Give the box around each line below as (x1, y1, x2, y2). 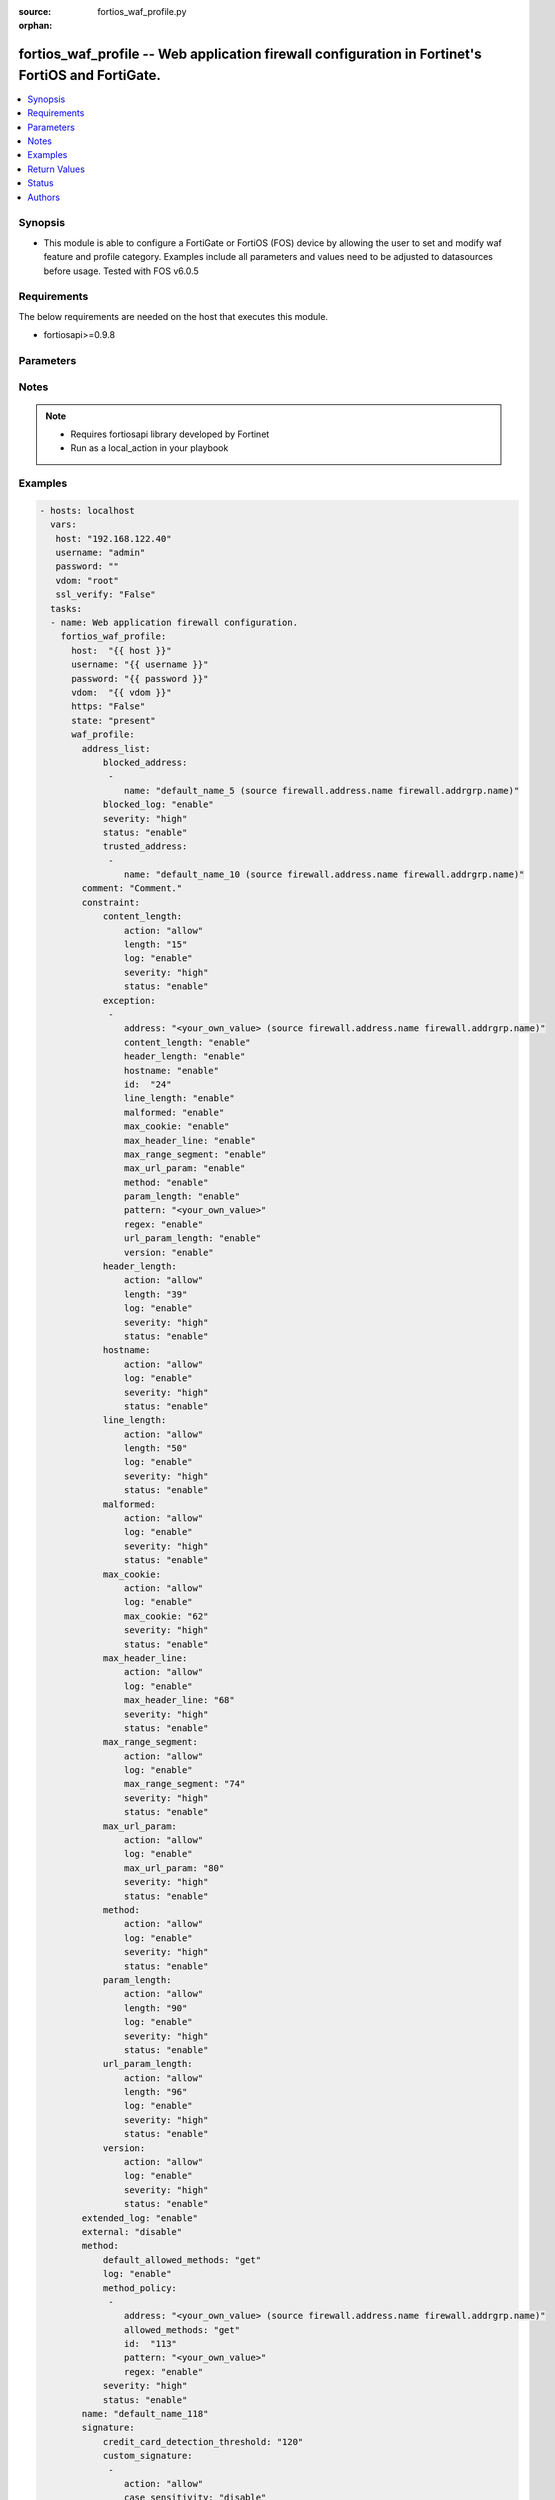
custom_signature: (102, 2450, 194, 2462)
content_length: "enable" (123, 1036, 251, 1048)
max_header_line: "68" (123, 1695, 235, 1706)
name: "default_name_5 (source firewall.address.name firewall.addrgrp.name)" (123, 785, 520, 796)
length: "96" (123, 2086, 188, 2098)
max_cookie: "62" (123, 1610, 209, 1622)
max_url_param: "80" (123, 1862, 225, 1874)
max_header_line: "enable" (123, 1135, 257, 1146)
